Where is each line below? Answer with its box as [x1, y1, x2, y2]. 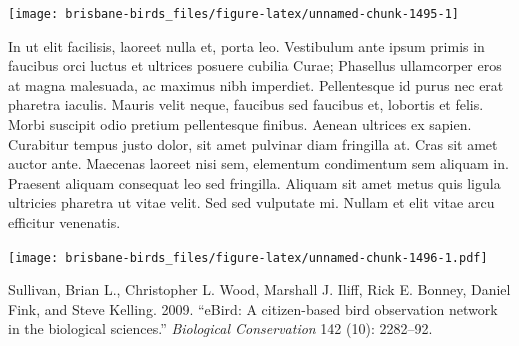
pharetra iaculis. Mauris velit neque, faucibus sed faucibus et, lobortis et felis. [8, 94, 484, 115]
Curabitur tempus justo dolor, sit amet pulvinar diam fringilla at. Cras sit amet [8, 133, 498, 154]
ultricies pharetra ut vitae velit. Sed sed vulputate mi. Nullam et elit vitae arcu [8, 192, 495, 213]
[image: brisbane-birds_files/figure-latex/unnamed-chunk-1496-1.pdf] [8, 250, 488, 265]
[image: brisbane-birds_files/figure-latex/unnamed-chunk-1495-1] [8, 7, 460, 21]
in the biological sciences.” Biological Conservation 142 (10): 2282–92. [8, 318, 433, 339]
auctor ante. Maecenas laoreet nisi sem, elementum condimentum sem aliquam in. [8, 153, 509, 174]
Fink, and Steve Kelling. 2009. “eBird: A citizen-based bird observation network [8, 298, 498, 319]
